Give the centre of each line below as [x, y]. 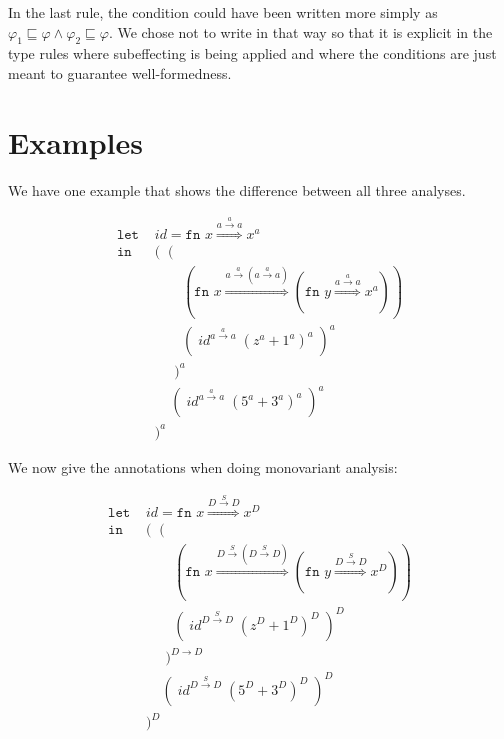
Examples [75, 141]
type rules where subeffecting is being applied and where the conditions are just [252, 53]
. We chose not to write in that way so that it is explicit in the [300, 31]
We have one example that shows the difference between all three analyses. [237, 189]
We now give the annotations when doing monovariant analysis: [203, 466]
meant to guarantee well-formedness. [120, 72]
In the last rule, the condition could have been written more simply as [223, 12]
